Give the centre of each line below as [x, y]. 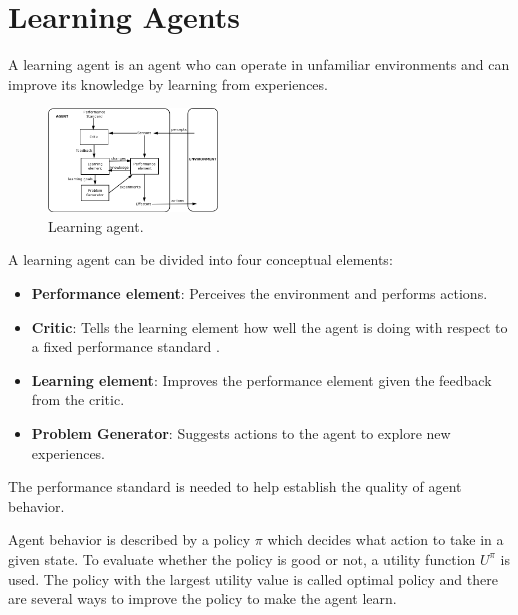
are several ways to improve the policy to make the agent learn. [202, 598]
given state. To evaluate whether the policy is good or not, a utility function [242, 558]
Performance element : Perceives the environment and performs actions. [259, 293]
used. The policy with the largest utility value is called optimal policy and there [253, 578]
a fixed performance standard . [125, 346]
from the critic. [78, 399]
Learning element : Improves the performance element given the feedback [261, 379]
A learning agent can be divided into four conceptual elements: [200, 259]
